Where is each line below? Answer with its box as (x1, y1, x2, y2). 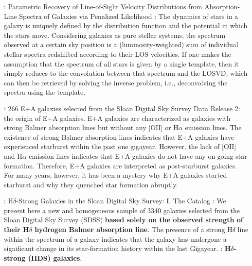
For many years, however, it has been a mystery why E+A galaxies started (4, 170, 227, 180)
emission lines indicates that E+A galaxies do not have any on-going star (29, 150, 247, 161)
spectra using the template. (4, 87, 86, 97)
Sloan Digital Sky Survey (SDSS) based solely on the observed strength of (4, 215, 243, 225)
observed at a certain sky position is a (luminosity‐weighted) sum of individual (4, 39, 238, 50)
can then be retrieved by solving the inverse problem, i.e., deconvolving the (4, 77, 228, 87)
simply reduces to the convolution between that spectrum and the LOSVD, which (4, 68, 248, 78)
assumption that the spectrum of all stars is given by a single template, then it (4, 58, 239, 68)
